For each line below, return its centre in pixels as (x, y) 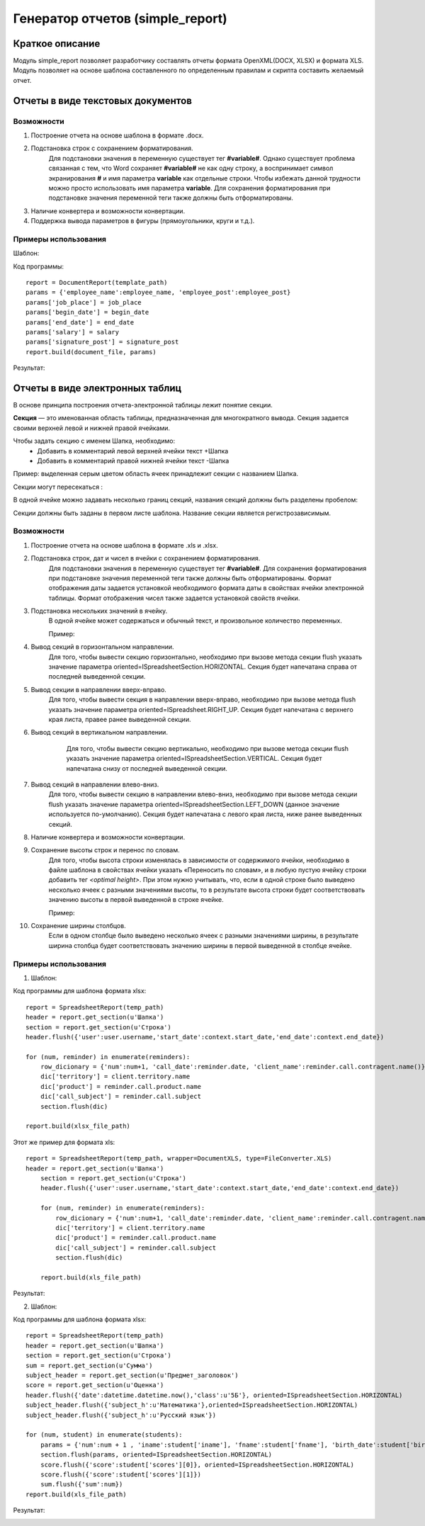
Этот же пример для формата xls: (64, 1142)
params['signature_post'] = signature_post (102, 342)
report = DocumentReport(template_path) (97, 283)
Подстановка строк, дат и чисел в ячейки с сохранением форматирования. (146, 558)
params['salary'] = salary (73, 332)
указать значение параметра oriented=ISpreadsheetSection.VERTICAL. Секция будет (194, 759)
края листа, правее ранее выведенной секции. (120, 719)
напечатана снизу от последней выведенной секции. (147, 768)
